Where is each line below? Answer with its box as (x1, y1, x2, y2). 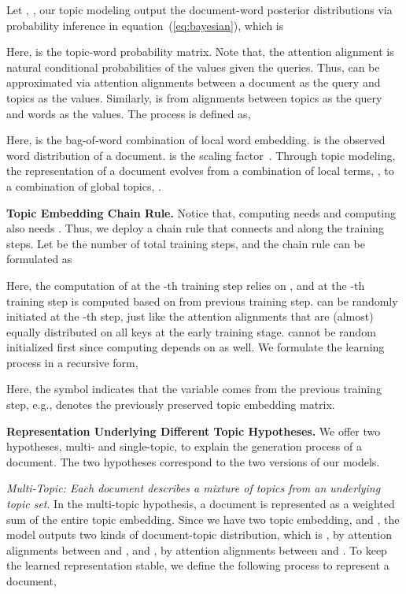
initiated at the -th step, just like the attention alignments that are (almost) (6, 308, 374, 325)
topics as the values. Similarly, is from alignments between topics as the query (6, 89, 382, 106)
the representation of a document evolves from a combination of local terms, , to (6, 162, 394, 179)
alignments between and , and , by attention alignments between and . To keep (6, 541, 387, 558)
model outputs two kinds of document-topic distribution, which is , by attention (6, 526, 392, 543)
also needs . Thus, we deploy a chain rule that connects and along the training (6, 220, 384, 236)
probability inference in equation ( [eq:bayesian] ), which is (6, 17, 284, 33)
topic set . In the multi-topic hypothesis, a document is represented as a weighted (6, 496, 395, 512)
